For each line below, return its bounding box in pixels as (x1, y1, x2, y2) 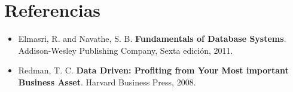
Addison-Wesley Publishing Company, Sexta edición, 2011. (18, 44, 233, 56)
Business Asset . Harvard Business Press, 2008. (18, 75, 196, 88)
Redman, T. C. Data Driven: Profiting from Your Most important (18, 64, 289, 76)
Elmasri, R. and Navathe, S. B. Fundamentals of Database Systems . (18, 32, 286, 45)
